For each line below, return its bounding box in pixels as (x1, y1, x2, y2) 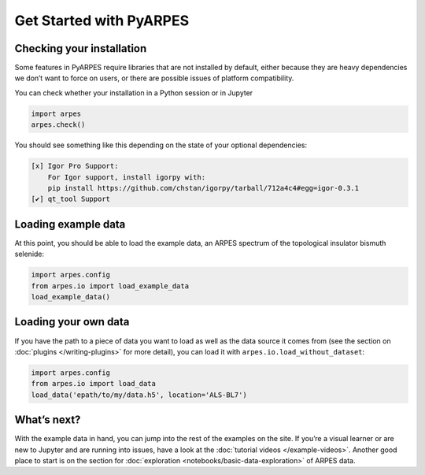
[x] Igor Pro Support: (31, 161, 119, 171)
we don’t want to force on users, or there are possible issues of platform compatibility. (14, 73, 294, 83)
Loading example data (14, 217, 126, 231)
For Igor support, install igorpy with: (47, 173, 206, 181)
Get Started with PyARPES (14, 12, 190, 29)
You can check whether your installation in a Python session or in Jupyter (14, 87, 253, 98)
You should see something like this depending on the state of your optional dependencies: (14, 140, 308, 150)
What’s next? (14, 414, 81, 427)
